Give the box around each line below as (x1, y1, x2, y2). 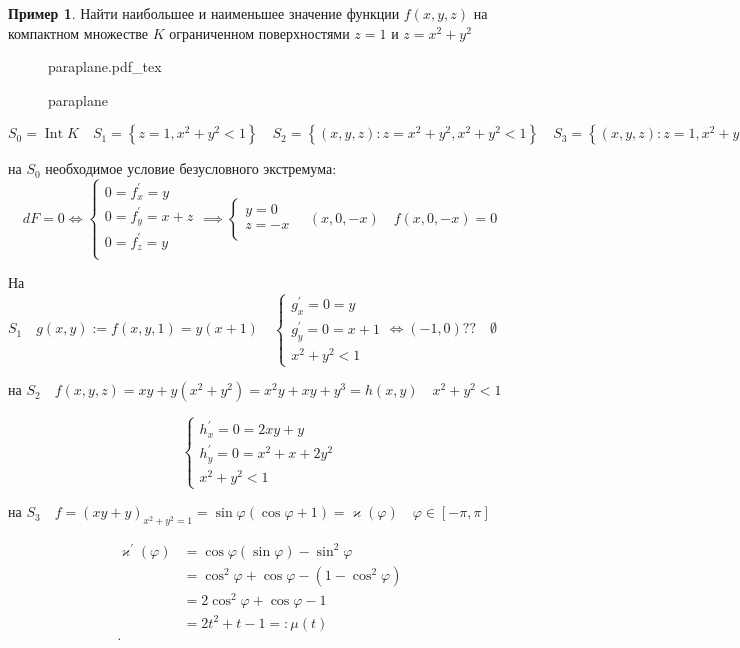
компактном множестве (8, 22, 148, 43)
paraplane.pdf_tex (48, 56, 162, 77)
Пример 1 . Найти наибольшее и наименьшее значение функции (8, 3, 400, 23)
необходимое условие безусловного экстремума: (45, 158, 337, 179)
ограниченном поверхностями (169, 22, 350, 43)
